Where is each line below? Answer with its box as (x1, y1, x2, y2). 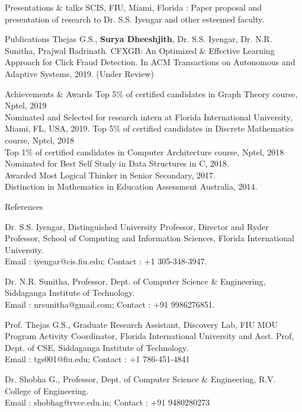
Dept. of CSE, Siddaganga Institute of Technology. (5, 341, 189, 353)
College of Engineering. (5, 384, 89, 397)
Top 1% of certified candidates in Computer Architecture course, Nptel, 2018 (5, 145, 284, 158)
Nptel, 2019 (5, 99, 47, 111)
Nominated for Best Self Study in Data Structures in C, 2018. (5, 157, 229, 170)
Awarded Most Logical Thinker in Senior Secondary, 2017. (5, 168, 216, 181)
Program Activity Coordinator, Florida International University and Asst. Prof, (5, 330, 294, 342)
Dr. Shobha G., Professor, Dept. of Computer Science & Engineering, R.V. (5, 373, 276, 385)
